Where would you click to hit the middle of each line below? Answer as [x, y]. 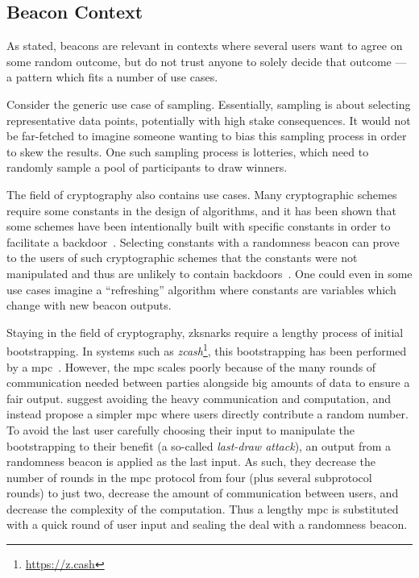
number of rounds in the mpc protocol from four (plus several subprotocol [189, 477]
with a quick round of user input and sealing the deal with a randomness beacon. [207, 524]
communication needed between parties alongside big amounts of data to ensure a [208, 383]
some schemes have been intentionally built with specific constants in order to [199, 226]
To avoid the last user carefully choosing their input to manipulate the [181, 429]
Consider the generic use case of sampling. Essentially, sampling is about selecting [209, 104]
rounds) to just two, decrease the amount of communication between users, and [203, 493]
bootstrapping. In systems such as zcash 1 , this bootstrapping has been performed [207, 349]
